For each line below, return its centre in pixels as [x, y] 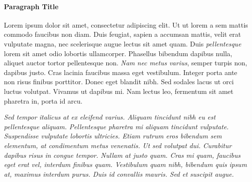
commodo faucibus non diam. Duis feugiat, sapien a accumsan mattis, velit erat [123, 34]
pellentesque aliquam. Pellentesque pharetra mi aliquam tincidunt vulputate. [116, 126]
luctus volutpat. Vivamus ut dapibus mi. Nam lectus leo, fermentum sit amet [119, 91]
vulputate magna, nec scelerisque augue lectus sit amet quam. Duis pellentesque [123, 43]
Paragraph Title [31, 6]
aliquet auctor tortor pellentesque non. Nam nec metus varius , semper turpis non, [126, 63]
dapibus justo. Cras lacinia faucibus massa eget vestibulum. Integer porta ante [121, 72]
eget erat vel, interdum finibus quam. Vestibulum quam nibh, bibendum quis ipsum [126, 164]
